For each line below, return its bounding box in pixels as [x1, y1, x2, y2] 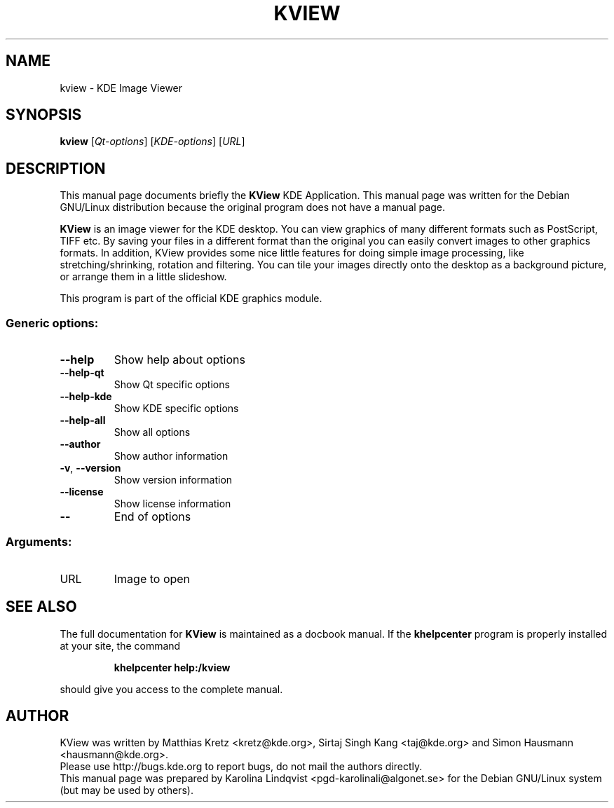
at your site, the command [60, 639, 181, 652]
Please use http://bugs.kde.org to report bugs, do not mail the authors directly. [60, 760, 423, 773]
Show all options [114, 426, 191, 439]
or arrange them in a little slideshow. [60, 271, 227, 283]
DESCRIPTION [6, 159, 106, 177]
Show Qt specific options [114, 378, 230, 391]
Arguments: [6, 535, 72, 549]
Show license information [114, 498, 231, 510]
